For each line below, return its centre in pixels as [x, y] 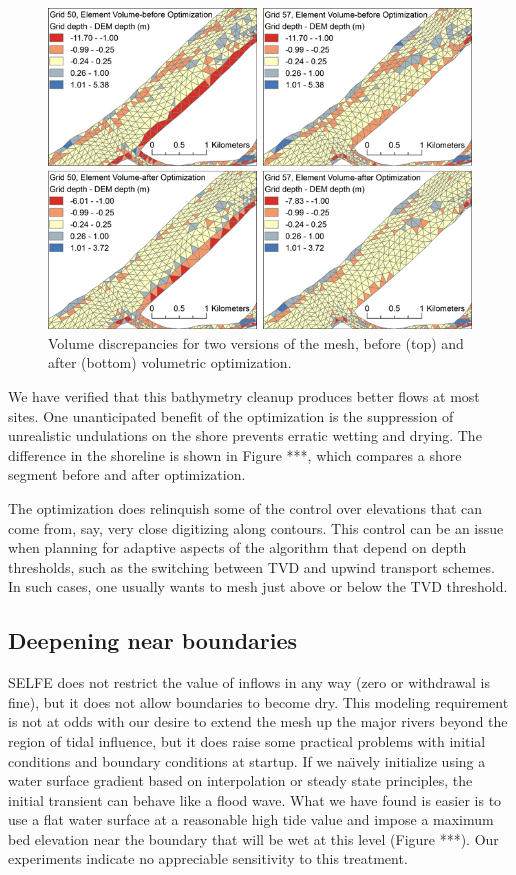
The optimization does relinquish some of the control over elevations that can [245, 507]
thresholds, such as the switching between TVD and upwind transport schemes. [252, 566]
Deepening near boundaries [153, 640]
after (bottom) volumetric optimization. [170, 362]
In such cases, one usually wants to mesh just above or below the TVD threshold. [258, 586]
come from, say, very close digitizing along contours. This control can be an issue [256, 527]
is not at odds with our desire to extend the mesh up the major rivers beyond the [258, 721]
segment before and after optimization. [127, 474]
